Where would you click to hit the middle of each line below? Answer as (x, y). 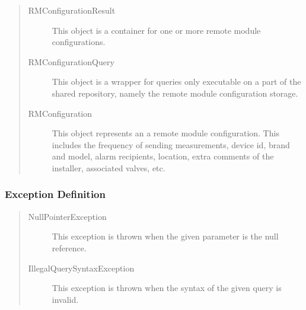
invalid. (65, 299)
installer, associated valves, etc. (109, 167)
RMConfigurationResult (72, 10)
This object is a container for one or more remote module (156, 30)
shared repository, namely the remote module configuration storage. (175, 93)
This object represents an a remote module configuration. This (165, 133)
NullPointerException (67, 216)
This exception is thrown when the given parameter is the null (165, 236)
